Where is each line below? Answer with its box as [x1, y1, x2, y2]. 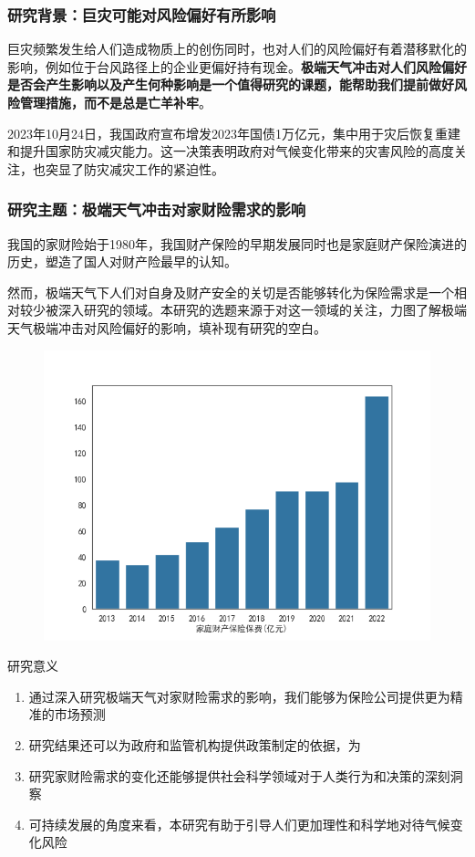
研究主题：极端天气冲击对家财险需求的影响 [7, 198, 306, 221]
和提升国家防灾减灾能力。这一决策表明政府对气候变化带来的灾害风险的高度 [7, 141, 454, 161]
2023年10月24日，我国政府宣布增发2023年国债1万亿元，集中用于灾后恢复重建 [7, 123, 460, 142]
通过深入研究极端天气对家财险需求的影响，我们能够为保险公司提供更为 [28, 686, 450, 705]
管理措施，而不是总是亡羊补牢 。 [19, 93, 212, 111]
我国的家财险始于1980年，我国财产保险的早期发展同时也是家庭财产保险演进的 [7, 234, 467, 253]
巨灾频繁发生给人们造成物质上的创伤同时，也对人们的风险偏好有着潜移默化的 [7, 39, 467, 58]
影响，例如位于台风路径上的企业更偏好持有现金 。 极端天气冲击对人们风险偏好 [7, 57, 467, 76]
